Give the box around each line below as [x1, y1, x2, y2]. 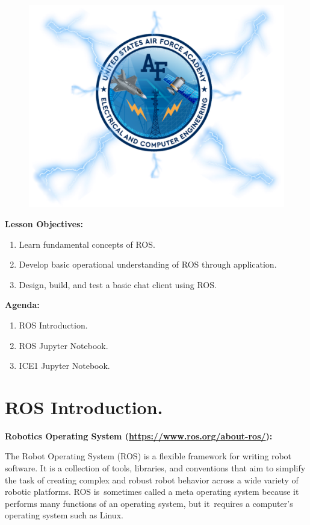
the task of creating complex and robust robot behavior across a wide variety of [5, 473, 299, 486]
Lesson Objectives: [5, 217, 84, 230]
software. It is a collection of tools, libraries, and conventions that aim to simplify [5, 462, 306, 474]
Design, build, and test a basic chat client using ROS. [19, 278, 217, 291]
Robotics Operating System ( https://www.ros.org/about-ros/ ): [5, 429, 273, 442]
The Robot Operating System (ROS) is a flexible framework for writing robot [5, 450, 292, 462]
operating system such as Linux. [5, 509, 123, 521]
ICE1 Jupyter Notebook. [19, 359, 110, 372]
